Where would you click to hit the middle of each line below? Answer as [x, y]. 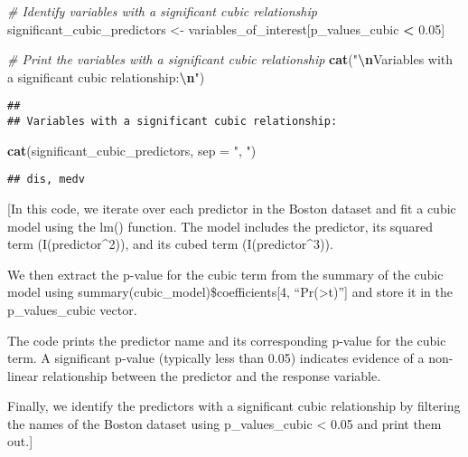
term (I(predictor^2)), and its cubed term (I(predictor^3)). [170, 244]
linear [23, 375]
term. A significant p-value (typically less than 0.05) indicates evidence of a [216, 358]
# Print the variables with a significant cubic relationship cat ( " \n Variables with [230, 59]
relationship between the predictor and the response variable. [211, 375]
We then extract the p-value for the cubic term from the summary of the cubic [225, 274]
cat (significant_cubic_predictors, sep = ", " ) [132, 150]
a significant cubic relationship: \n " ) [106, 76]
